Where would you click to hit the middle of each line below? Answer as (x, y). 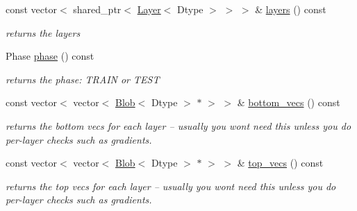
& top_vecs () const (280, 163)
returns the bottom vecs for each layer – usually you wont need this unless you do (178, 125)
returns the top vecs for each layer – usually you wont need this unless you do (171, 186)
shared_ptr (97, 9)
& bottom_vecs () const (289, 102)
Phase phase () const (50, 56)
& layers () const (291, 9)
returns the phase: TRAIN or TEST (83, 79)
